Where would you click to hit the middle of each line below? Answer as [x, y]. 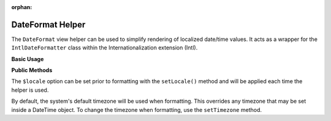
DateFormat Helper [48, 24]
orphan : [22, 7]
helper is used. [30, 90]
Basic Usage [28, 59]
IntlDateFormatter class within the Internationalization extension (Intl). [105, 48]
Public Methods [32, 70]
